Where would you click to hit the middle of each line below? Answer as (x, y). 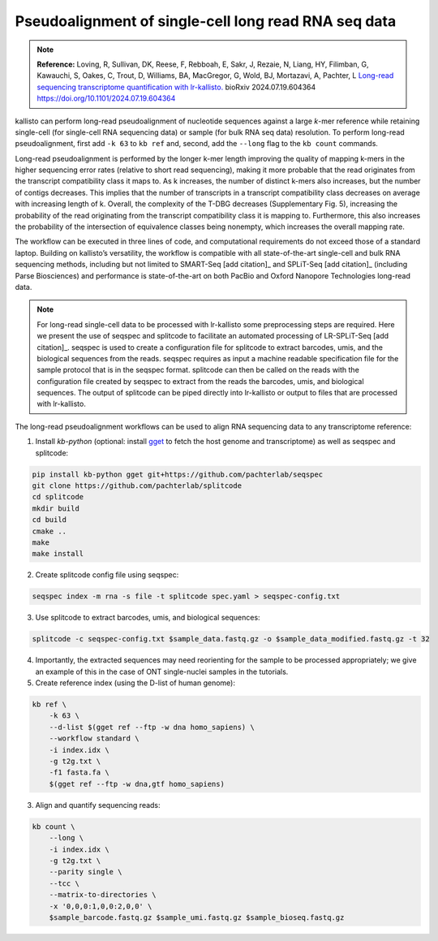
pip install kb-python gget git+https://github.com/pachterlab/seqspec (178, 474)
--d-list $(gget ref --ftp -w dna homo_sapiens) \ (152, 727)
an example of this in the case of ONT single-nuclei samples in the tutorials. (162, 671)
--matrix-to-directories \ (103, 895)
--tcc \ (64, 883)
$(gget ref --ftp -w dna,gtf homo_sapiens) (137, 784)
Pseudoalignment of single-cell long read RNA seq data (206, 21)
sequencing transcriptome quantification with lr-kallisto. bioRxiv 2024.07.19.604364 (176, 87)
